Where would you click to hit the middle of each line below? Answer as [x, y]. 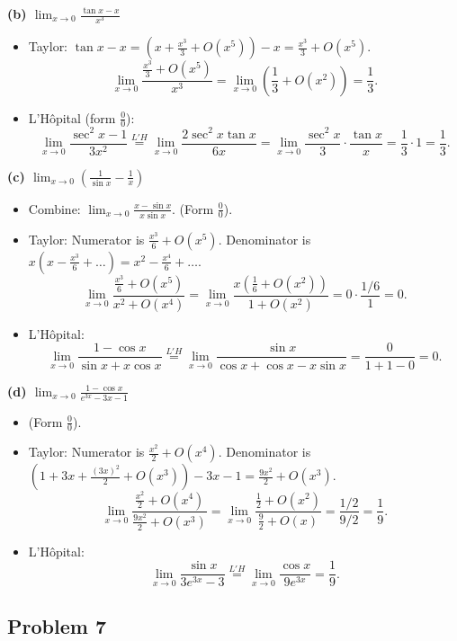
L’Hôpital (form [72, 117]
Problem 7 [57, 625]
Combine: [54, 208]
